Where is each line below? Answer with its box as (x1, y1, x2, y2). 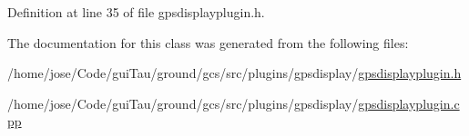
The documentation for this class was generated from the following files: (7, 33, 409, 52)
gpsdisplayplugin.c (358, 93, 460, 112)
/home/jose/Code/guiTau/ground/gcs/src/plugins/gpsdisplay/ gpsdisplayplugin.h (7, 63, 462, 83)
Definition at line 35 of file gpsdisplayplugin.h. (7, 3, 265, 21)
